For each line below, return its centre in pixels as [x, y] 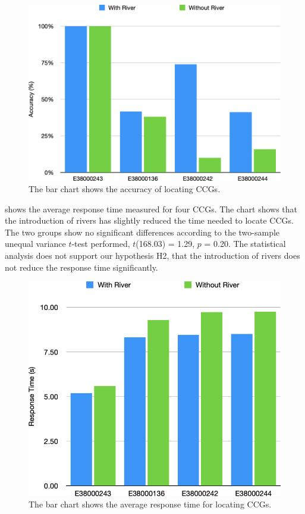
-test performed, [101, 244]
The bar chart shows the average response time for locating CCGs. [150, 504]
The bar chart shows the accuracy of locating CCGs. [125, 189]
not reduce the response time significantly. [81, 267]
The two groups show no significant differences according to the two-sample [142, 232]
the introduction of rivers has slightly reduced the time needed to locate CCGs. [149, 220]
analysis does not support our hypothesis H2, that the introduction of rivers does [152, 256]
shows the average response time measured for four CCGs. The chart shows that [151, 209]
